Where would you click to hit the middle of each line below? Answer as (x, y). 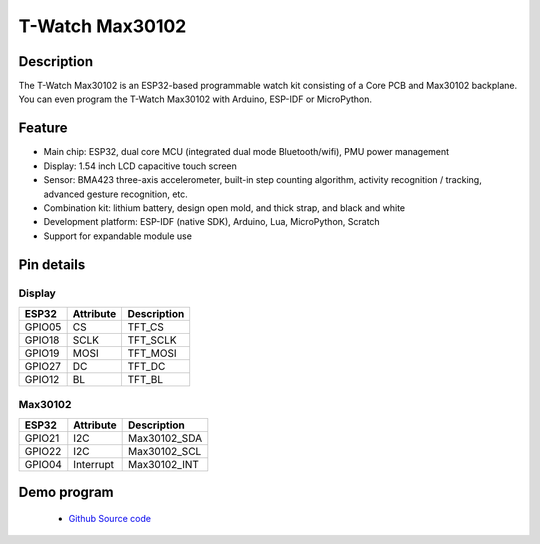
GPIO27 (43, 366)
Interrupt (94, 464)
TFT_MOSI (152, 353)
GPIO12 (42, 379)
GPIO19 (42, 353)
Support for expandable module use (117, 236)
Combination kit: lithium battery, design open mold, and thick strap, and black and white (224, 207)
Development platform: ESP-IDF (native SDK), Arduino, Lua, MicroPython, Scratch (211, 222)
